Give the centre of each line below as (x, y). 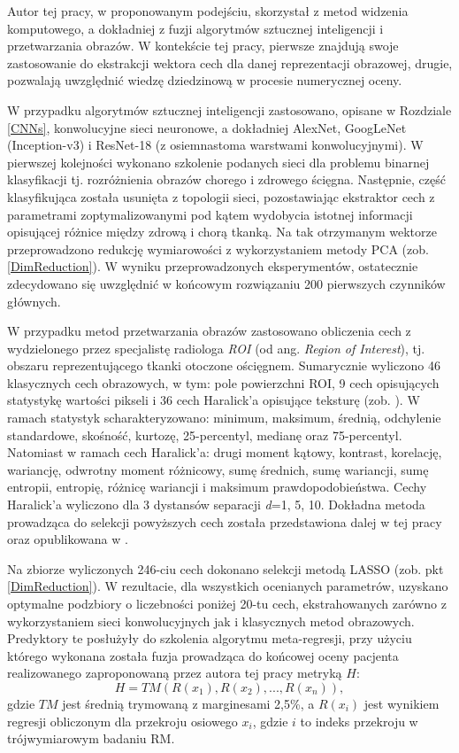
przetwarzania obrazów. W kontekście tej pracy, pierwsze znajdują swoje (203, 46)
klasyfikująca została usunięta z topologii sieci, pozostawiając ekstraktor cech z (221, 196)
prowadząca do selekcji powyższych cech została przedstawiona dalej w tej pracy (225, 521)
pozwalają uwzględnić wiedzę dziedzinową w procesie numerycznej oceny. (205, 80)
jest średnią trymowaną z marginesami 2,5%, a (188, 703)
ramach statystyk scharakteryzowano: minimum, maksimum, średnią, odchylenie (224, 418)
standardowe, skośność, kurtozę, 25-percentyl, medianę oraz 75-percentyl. (205, 435)
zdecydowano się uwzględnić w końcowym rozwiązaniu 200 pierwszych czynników (226, 283)
